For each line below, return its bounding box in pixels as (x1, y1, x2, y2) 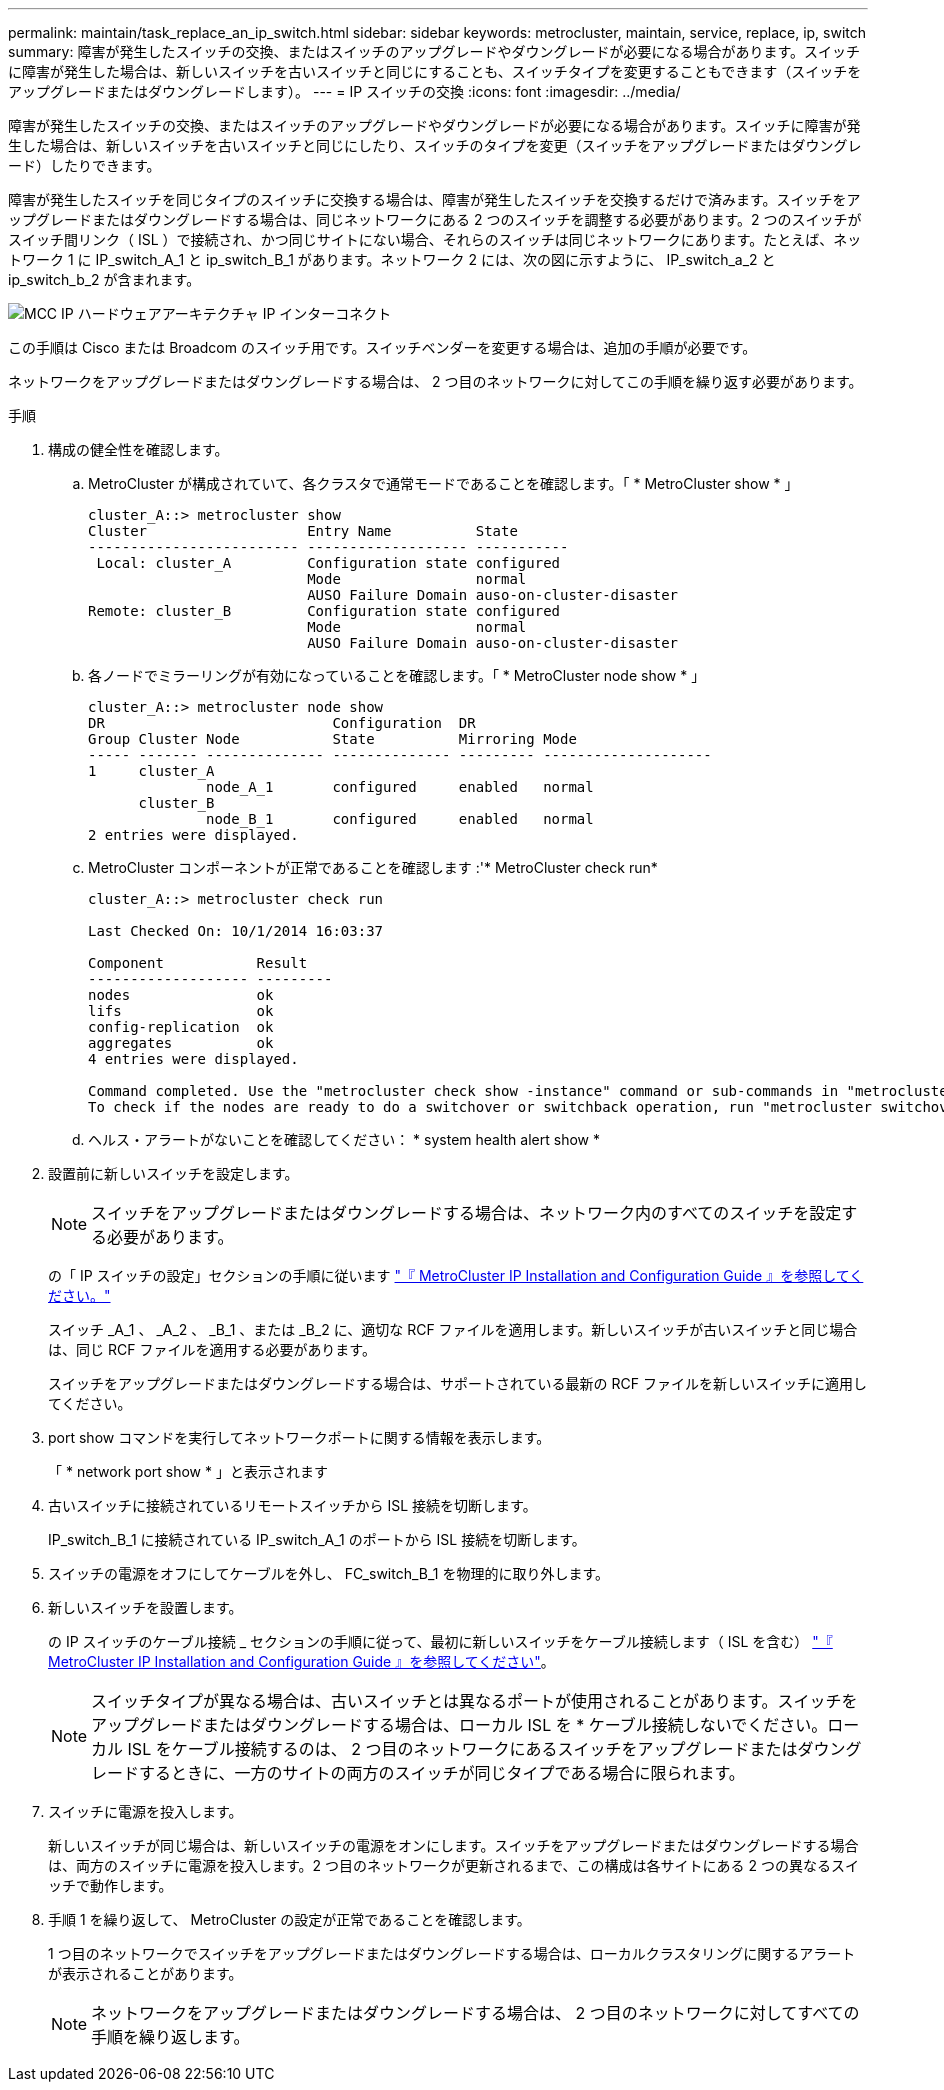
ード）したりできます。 (8, 157, 161, 174)
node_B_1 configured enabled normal (206, 811, 594, 827)
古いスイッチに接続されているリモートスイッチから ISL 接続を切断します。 (48, 1497, 537, 1514)
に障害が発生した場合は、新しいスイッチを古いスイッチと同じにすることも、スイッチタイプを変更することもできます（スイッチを (8, 63, 862, 80)
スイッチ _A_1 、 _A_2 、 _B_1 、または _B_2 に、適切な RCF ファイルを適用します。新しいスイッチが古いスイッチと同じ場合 (48, 1321, 858, 1338)
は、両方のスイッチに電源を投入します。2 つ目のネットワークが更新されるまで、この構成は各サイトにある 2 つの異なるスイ (48, 1857, 859, 1874)
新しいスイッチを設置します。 (48, 1599, 243, 1616)
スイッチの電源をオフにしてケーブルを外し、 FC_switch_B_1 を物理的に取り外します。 (48, 1565, 610, 1582)
